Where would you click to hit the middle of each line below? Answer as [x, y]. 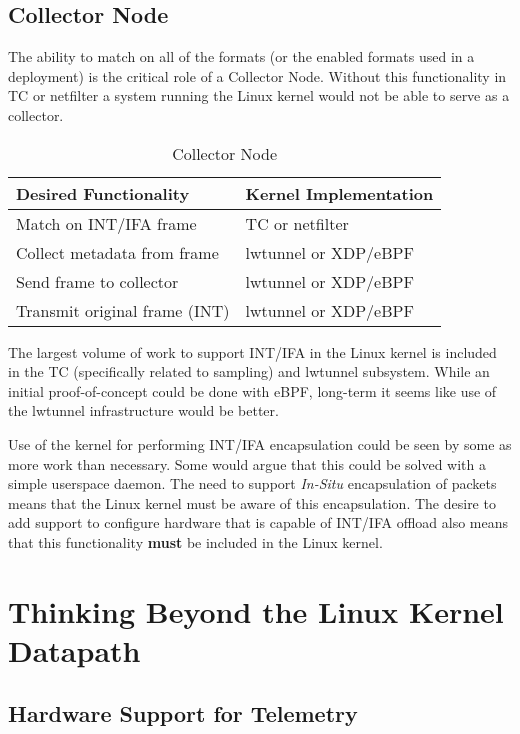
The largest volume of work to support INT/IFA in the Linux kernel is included [252, 351]
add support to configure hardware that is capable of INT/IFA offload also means [258, 522]
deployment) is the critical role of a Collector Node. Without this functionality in [257, 75]
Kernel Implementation [339, 193]
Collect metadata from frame [117, 252]
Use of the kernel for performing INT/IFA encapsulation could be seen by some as [260, 443]
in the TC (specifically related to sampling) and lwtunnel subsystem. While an [249, 371]
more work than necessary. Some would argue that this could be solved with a [247, 463]
